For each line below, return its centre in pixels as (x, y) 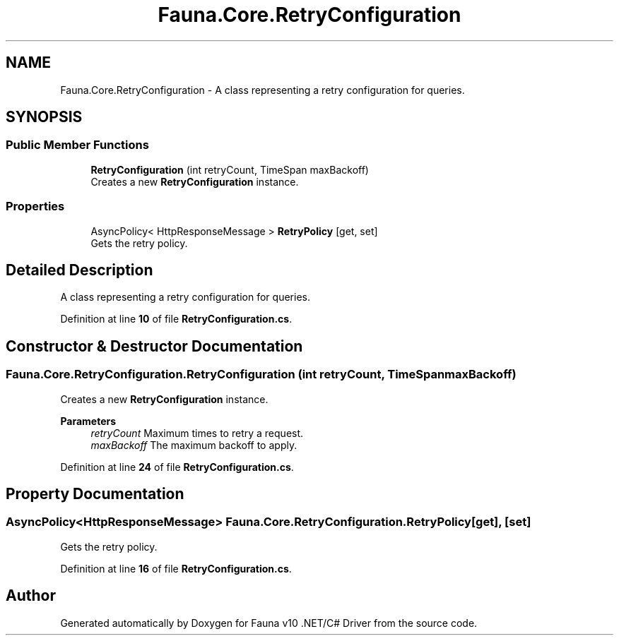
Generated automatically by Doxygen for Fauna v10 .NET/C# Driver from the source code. (269, 623)
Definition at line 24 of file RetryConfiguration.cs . (177, 467)
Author (31, 596)
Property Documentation (95, 494)
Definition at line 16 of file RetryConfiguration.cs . (176, 568)
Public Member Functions (77, 145)
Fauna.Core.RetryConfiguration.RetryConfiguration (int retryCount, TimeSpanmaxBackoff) (261, 375)
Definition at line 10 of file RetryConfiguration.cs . (176, 319)
